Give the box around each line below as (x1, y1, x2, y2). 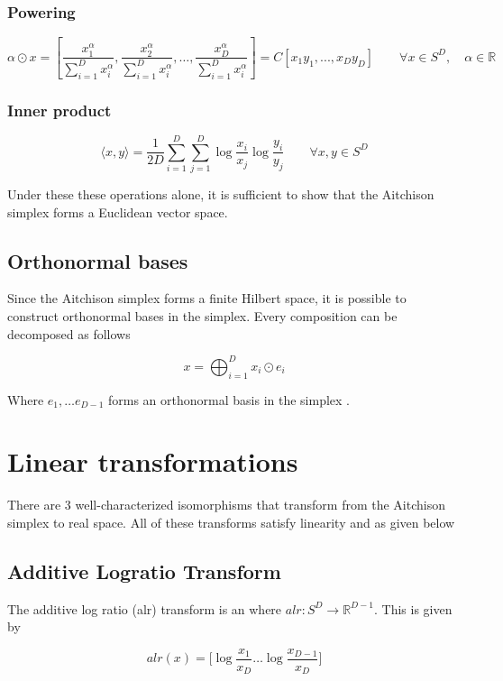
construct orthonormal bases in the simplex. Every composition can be (7, 307, 398, 326)
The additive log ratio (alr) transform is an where (7, 599, 282, 618)
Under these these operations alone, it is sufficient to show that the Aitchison (7, 185, 434, 204)
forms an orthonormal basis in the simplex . (108, 390, 351, 409)
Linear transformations (7, 443, 298, 480)
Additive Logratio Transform (7, 557, 281, 584)
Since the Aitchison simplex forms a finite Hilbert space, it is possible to (7, 289, 407, 308)
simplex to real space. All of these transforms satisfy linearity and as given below (7, 512, 455, 531)
